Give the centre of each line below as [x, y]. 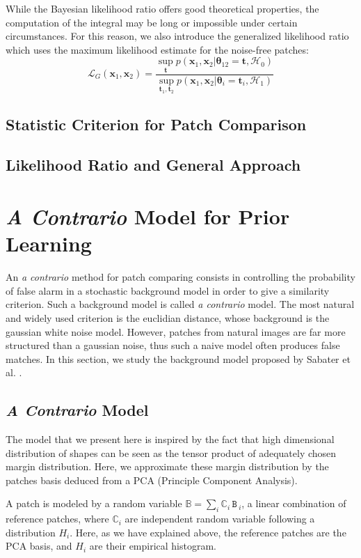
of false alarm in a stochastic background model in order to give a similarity [168, 290]
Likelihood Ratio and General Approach [153, 165]
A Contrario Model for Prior [148, 216]
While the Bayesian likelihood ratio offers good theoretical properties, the [162, 8]
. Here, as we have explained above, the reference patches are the [208, 532]
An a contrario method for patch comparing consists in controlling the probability [180, 277]
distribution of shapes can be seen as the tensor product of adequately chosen [171, 452]
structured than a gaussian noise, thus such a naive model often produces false [173, 345]
